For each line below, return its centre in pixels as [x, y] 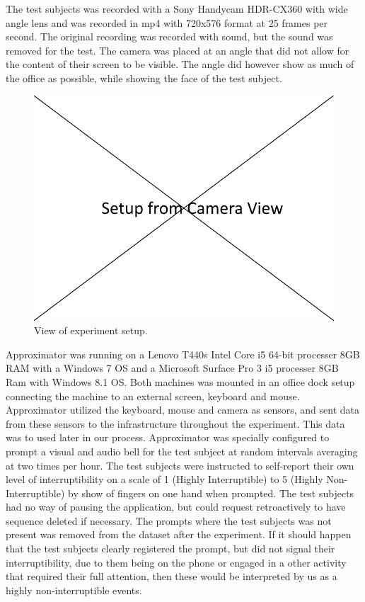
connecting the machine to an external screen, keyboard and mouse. [153, 396]
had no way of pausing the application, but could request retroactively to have [176, 507]
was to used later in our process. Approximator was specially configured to [168, 437]
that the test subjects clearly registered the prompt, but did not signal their [170, 549]
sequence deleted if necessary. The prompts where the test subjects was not [169, 520]
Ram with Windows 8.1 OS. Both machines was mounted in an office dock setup [180, 381]
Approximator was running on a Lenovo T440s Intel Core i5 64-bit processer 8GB [183, 354]
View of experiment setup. [91, 330]
